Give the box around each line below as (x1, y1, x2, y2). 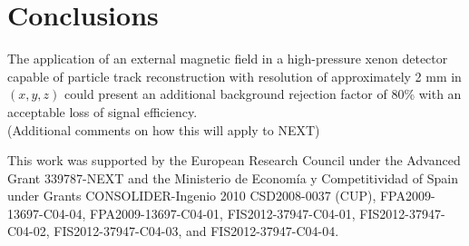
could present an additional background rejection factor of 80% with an (64, 84, 462, 103)
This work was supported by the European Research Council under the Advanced (7, 151, 461, 170)
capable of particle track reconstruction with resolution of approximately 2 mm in (7, 66, 462, 85)
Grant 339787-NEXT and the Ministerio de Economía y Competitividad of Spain (7, 168, 458, 187)
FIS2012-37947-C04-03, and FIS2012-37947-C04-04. (54, 221, 339, 241)
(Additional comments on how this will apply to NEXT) (7, 120, 320, 139)
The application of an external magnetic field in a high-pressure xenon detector (7, 49, 448, 68)
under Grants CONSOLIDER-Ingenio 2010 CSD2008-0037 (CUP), (7, 186, 376, 205)
